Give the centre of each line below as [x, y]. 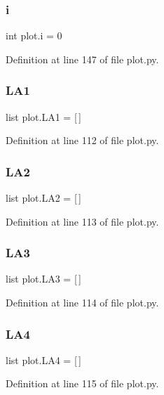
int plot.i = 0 [34, 35]
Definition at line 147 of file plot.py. [82, 59]
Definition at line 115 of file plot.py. [82, 383]
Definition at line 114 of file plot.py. [82, 303]
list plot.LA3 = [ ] [44, 279]
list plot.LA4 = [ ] [44, 360]
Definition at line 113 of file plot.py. [82, 221]
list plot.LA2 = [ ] [44, 198]
